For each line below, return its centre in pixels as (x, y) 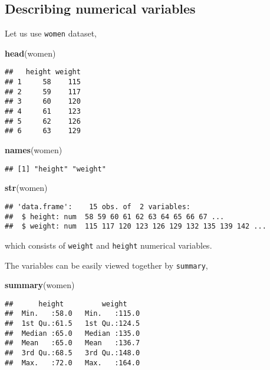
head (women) (30, 53)
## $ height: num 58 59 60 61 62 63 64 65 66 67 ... (115, 217)
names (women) (34, 150)
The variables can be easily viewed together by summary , (106, 265)
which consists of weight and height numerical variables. (108, 245)
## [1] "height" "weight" (55, 169)
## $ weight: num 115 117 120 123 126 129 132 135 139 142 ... (136, 227)
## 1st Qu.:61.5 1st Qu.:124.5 (73, 324)
